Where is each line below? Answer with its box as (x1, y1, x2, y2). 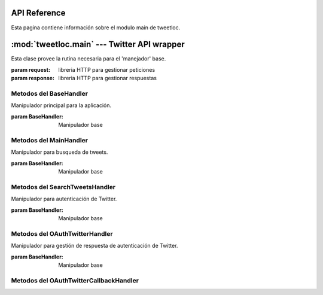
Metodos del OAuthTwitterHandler (11, 229, 113, 238)
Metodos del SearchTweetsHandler (11, 183, 116, 191)
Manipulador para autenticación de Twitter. (11, 195, 117, 203)
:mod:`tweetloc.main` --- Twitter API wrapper (11, 39, 185, 50)
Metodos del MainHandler (11, 136, 89, 144)
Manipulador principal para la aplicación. (11, 102, 112, 109)
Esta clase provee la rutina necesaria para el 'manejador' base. (11, 55, 166, 62)
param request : (11, 66, 51, 73)
